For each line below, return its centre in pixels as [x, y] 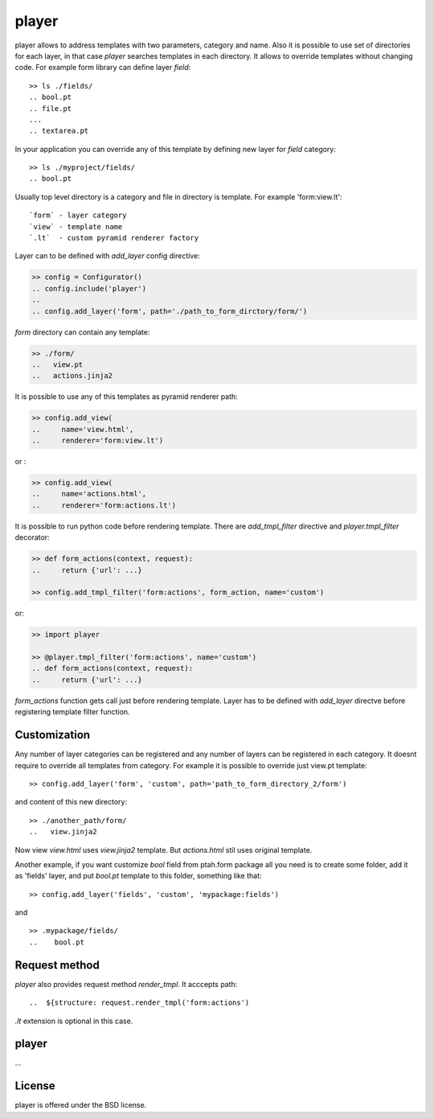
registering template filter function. [72, 712]
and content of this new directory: [71, 802]
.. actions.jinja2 [72, 376]
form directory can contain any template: [82, 332]
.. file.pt [51, 108]
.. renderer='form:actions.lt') [104, 505]
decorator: [32, 537]
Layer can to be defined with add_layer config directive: [108, 256]
